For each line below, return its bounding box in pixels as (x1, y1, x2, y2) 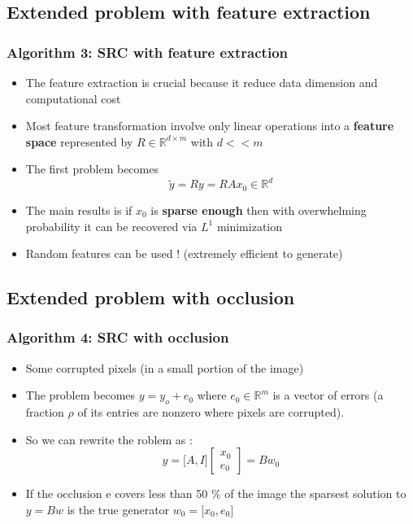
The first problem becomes (25, 160, 159, 177)
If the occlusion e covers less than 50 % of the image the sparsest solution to (25, 485, 406, 502)
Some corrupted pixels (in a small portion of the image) (25, 359, 304, 376)
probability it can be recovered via (25, 217, 198, 234)
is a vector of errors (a (272, 386, 384, 404)
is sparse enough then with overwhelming (150, 201, 367, 218)
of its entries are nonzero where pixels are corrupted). (77, 404, 345, 421)
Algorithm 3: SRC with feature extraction (7, 41, 288, 62)
